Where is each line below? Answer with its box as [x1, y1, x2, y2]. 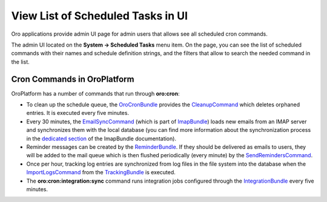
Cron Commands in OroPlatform [11, 74, 134, 84]
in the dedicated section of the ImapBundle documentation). [26, 135, 177, 142]
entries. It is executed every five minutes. [26, 109, 130, 117]
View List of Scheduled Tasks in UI [11, 9, 188, 22]
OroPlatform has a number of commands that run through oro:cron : [11, 90, 180, 97]
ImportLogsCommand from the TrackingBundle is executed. [26, 169, 176, 176]
